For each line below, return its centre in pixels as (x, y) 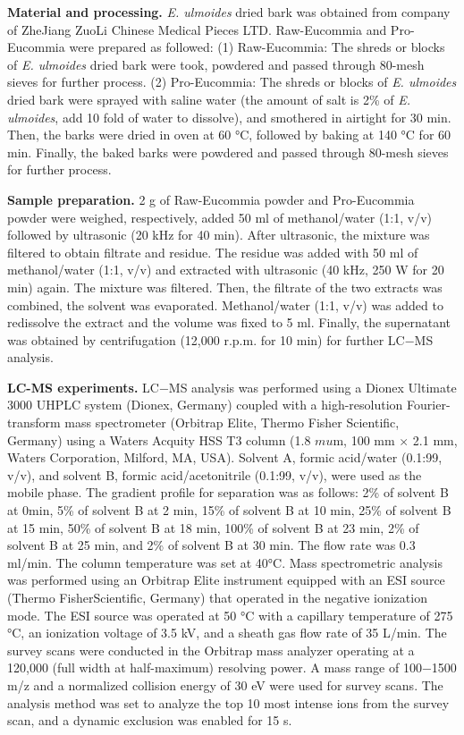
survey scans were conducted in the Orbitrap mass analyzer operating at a (211, 650)
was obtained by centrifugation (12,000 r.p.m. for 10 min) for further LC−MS (220, 339)
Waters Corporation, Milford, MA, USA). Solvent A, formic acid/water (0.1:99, (225, 457)
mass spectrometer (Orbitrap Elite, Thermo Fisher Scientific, (232, 422)
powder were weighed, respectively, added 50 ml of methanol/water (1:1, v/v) (220, 217)
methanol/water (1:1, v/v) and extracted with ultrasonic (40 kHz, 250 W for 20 (226, 270)
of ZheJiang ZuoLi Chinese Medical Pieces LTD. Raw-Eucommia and (197, 29)
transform (34, 422)
